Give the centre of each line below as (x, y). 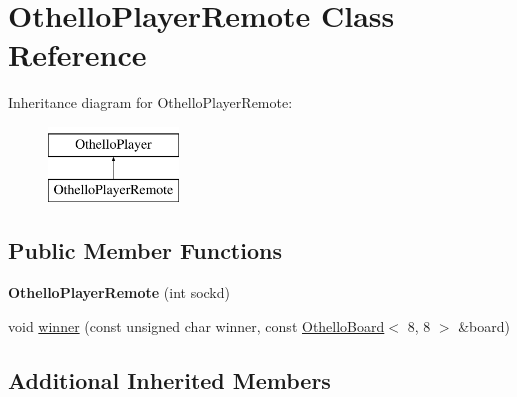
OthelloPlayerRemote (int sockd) (119, 292)
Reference (77, 54)
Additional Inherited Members (169, 379)
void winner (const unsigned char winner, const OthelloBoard (196, 325)
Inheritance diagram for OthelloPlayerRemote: (150, 102)
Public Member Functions (145, 250)
